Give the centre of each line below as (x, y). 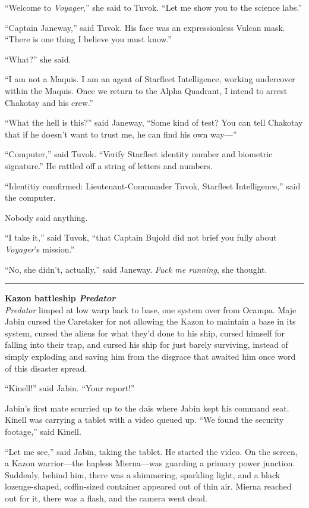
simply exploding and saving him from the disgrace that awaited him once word (150, 356)
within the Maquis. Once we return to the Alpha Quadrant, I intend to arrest (146, 90)
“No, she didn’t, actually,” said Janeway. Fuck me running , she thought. (136, 269)
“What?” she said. (38, 59)
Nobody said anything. (46, 217)
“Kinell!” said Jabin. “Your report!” (70, 388)
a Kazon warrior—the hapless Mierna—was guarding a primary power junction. (150, 463)
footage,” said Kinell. (43, 431)
